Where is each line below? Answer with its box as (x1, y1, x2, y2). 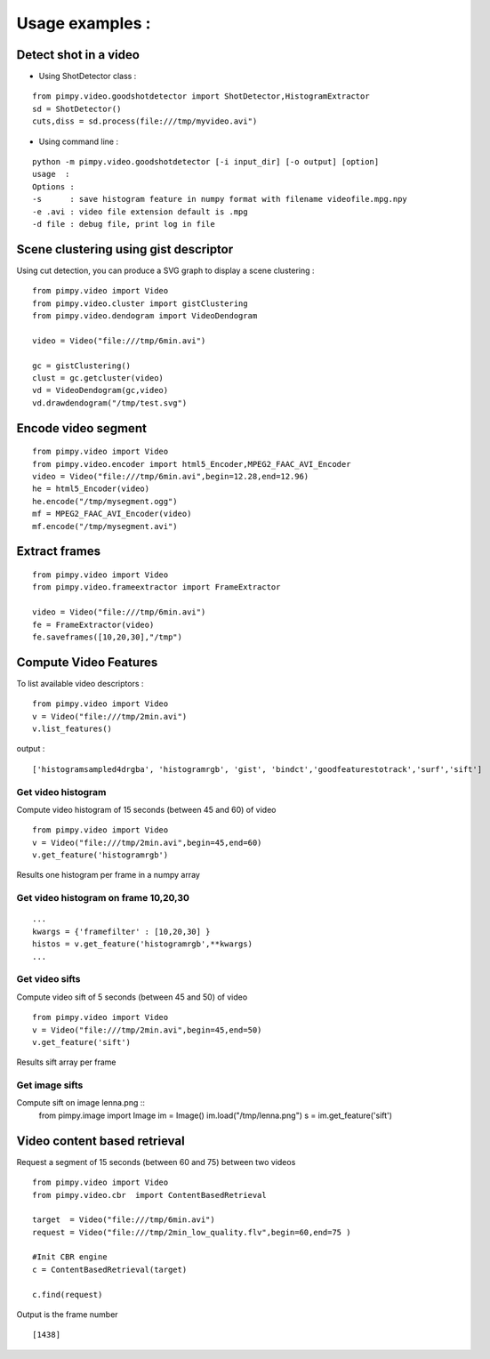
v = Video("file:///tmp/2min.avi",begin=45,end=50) (32, 1025, 262, 1035)
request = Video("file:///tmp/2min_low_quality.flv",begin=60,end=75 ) (32, 1227, 351, 1237)
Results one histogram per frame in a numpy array (16, 870, 200, 881)
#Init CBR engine (32, 1252, 108, 1262)
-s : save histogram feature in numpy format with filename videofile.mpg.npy (32, 194, 408, 205)
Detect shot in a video (16, 47, 140, 62)
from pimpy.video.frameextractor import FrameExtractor (32, 583, 281, 592)
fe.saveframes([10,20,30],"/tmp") (32, 631, 182, 642)
